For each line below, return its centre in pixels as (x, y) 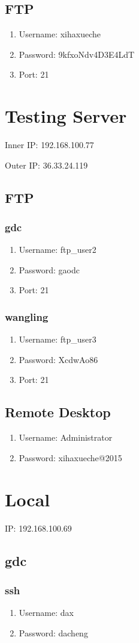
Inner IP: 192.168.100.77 (49, 145)
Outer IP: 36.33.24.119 (46, 165)
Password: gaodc (49, 269)
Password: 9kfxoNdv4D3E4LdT (77, 54)
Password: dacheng (53, 632)
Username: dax (46, 613)
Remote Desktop (58, 412)
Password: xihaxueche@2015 (70, 457)
